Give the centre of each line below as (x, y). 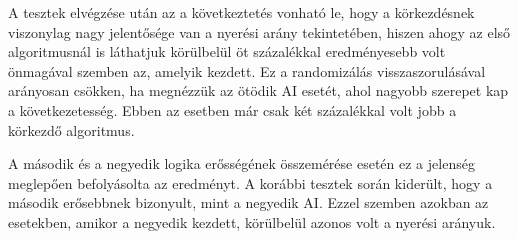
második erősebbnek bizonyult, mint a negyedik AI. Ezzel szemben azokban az (248, 202)
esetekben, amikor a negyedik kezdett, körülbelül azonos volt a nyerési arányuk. (252, 221)
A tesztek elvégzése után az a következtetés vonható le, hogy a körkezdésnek (241, 12)
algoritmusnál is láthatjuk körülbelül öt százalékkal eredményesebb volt (227, 51)
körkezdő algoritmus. (71, 129)
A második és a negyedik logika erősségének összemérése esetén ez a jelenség (241, 163)
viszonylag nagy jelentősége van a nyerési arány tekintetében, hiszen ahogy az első (259, 31)
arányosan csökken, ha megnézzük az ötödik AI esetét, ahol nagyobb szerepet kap (258, 90)
